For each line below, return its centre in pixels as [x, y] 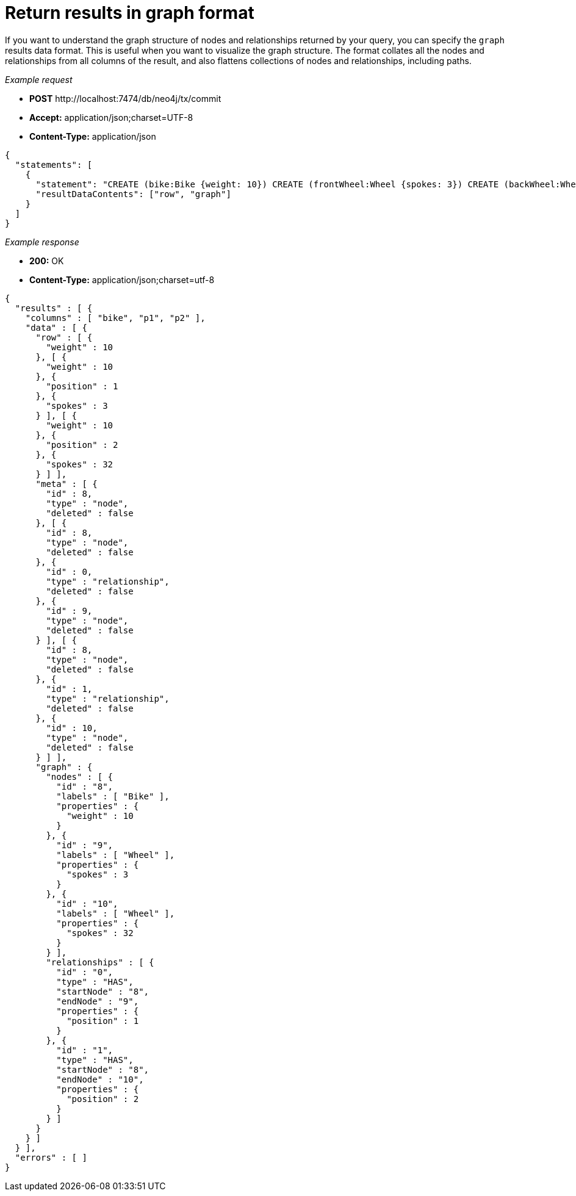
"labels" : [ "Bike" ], [113, 796]
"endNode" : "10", [100, 1079]
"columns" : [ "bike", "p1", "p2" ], [115, 318]
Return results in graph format [130, 13]
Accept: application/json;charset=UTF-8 [111, 117]
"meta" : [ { [67, 484]
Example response [42, 242]
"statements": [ [54, 164]
